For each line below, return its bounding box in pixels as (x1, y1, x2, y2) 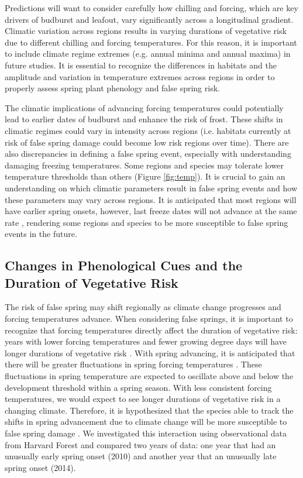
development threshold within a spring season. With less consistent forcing (5, 381, 272, 393)
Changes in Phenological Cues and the (5, 256, 243, 274)
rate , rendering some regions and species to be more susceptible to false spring (5, 216, 288, 228)
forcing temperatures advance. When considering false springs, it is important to (5, 312, 293, 325)
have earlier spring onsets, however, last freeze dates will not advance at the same (5, 205, 297, 217)
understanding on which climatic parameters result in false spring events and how (5, 181, 297, 194)
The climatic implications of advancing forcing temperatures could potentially (5, 101, 284, 114)
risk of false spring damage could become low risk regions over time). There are (5, 136, 289, 148)
